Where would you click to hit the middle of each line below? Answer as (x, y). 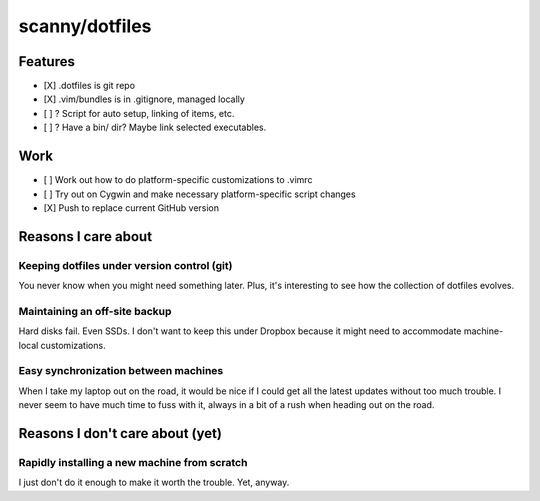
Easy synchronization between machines (121, 371)
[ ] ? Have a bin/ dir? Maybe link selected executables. (155, 127)
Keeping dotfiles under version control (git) (125, 265)
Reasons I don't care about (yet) (120, 433)
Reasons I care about (85, 236)
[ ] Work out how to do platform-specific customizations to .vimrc (178, 180)
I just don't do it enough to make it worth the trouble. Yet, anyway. (154, 482)
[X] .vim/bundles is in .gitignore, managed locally (144, 99)
